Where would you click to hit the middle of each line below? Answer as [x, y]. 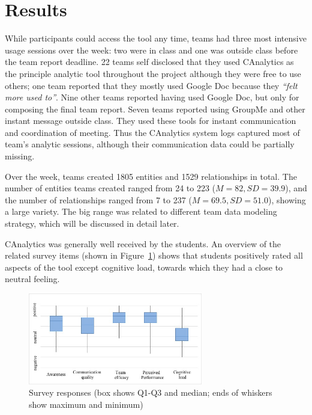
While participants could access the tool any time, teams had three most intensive [156, 38]
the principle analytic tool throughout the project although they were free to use [153, 73]
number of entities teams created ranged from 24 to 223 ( [110, 188]
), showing [287, 199]
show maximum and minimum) [86, 404]
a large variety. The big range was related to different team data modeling [141, 211]
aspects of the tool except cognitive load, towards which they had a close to [144, 267]
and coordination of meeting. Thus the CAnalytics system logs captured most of [152, 132]
